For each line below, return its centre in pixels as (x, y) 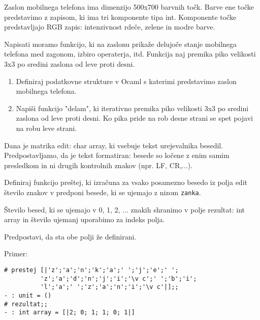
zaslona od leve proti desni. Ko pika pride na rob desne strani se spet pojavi (134, 118)
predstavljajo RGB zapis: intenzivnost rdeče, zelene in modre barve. (110, 27)
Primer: (16, 254)
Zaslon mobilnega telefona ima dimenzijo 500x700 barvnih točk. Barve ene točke (129, 7)
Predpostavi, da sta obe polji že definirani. (70, 236)
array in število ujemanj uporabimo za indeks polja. (85, 219)
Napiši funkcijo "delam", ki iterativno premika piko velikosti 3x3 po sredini (132, 108)
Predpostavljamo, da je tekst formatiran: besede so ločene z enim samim (117, 155)
